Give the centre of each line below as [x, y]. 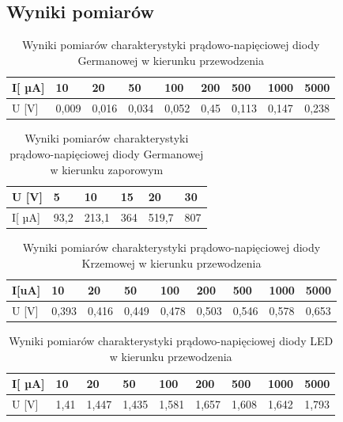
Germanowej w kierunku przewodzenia [171, 60]
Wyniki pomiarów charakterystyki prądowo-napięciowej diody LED [171, 341]
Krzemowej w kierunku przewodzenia [171, 262]
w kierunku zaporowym [107, 169]
